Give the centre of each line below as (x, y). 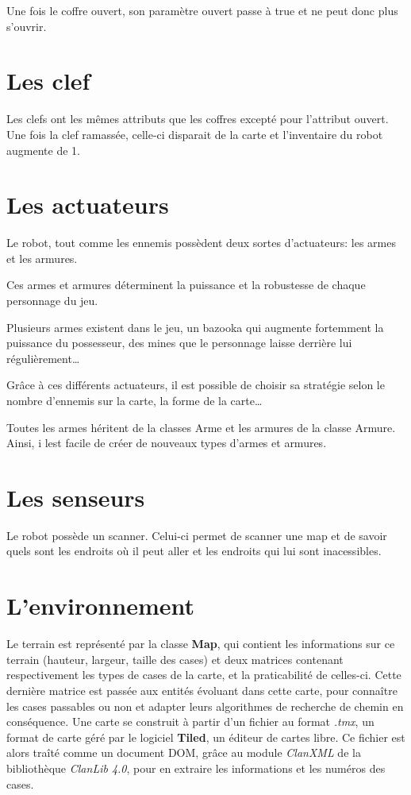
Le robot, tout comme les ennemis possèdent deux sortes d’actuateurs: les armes (201, 243)
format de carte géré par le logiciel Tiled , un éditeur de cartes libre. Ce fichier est (206, 737)
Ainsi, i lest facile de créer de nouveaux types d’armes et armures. (167, 443)
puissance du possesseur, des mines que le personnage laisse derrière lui (179, 343)
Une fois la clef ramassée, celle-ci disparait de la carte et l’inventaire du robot (195, 134)
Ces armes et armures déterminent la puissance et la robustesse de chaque (186, 285)
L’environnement (100, 606)
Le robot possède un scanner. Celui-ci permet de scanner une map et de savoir (197, 535)
